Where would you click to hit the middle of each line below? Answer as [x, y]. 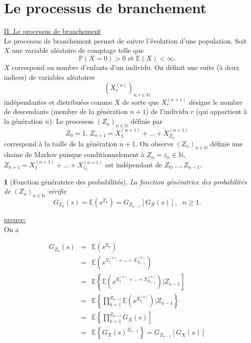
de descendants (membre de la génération [66, 111]
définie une [226, 143]
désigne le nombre [216, 102]
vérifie [57, 191]
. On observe [154, 143]
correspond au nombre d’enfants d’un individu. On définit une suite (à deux [126, 67]
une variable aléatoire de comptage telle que [78, 50]
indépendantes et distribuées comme [58, 102]
